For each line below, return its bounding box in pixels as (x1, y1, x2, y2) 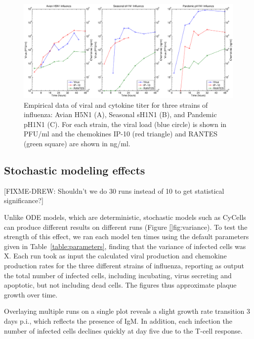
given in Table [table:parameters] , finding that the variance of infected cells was (4, 241, 246, 251)
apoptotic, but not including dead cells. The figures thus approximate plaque (4, 280, 237, 290)
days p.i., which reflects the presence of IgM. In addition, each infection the (4, 315, 232, 326)
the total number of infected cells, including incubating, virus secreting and (4, 270, 232, 280)
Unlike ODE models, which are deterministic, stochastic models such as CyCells (4, 212, 246, 222)
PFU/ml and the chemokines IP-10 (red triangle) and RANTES (24, 128, 217, 139)
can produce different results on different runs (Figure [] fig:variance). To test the (4, 221, 248, 232)
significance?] (4, 195, 43, 206)
